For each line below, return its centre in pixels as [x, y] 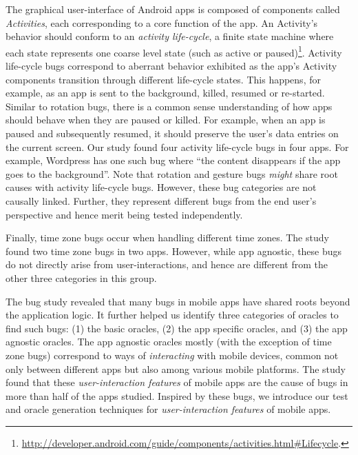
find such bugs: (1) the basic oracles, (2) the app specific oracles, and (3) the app [177, 328]
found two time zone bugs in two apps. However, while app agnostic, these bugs [174, 251]
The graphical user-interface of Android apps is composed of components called [173, 9]
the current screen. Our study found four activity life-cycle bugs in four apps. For [177, 146]
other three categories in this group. [81, 277]
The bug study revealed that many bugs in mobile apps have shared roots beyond [178, 301]
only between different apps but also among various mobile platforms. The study [176, 368]
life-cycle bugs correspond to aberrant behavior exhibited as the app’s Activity [171, 66]
